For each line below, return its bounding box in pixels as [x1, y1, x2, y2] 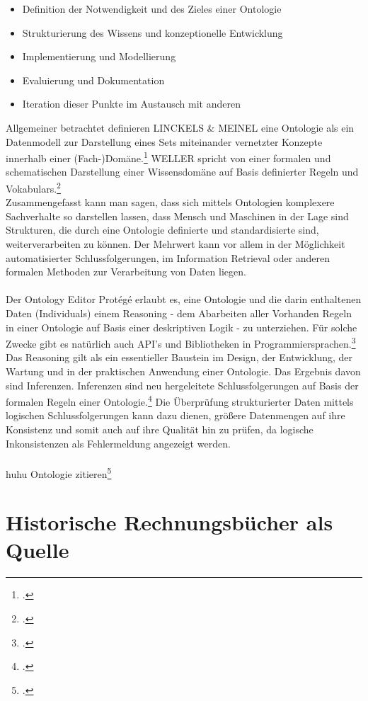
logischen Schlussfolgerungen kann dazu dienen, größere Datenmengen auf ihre [6, 408, 345, 423]
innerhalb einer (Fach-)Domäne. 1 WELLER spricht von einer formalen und [6, 149, 331, 165]
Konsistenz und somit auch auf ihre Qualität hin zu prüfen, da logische [6, 422, 314, 437]
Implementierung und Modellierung [22, 49, 176, 64]
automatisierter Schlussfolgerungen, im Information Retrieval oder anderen [6, 250, 330, 265]
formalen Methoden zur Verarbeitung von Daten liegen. [6, 264, 246, 279]
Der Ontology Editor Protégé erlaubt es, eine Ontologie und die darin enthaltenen [6, 292, 362, 307]
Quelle [6, 535, 69, 564]
